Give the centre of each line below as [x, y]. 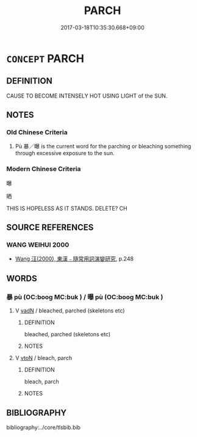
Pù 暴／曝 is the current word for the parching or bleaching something [103, 146]
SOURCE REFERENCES [50, 227]
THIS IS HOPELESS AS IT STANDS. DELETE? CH [67, 208]
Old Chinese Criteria [37, 132]
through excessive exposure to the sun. [65, 153]
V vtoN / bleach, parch [44, 358]
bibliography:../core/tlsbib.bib [44, 427]
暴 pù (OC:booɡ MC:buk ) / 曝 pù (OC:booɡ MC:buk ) [85, 297]
